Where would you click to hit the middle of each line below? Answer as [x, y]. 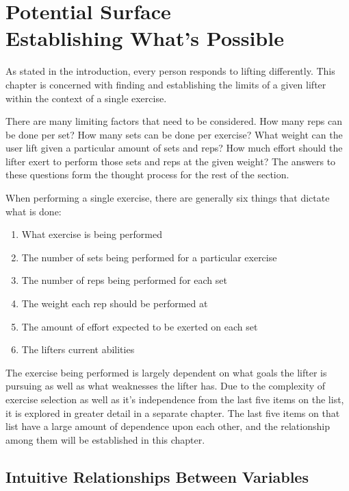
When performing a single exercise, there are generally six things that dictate [168, 198]
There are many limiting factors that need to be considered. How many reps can [174, 121]
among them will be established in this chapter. [105, 439]
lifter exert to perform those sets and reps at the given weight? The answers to [171, 161]
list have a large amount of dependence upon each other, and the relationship [168, 426]
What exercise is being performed [92, 234]
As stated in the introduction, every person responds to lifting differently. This [170, 71]
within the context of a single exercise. [86, 98]
